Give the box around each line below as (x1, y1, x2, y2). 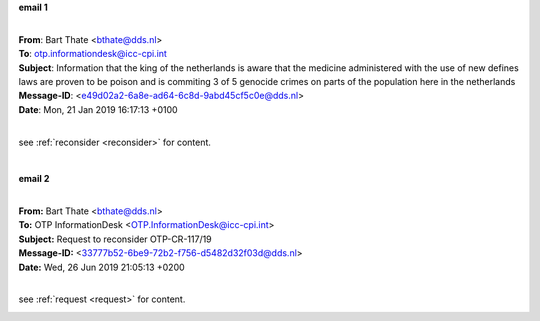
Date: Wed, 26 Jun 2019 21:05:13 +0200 (18, 261, 185, 273)
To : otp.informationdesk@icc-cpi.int (18, 48, 167, 60)
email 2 (18, 173, 50, 185)
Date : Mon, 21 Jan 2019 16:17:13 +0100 (18, 103, 179, 115)
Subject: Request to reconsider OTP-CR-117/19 (18, 233, 212, 245)
